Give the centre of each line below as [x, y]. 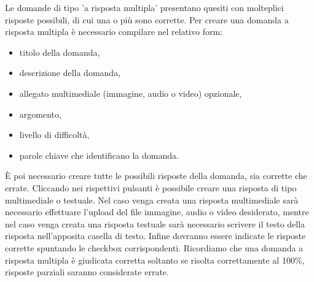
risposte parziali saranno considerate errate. [87, 272]
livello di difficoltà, [54, 135]
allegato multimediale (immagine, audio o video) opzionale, [131, 93]
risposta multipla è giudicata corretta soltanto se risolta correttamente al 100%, [155, 260]
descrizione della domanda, [70, 73]
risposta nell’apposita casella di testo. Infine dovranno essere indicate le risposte [155, 236]
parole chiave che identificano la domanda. [99, 155]
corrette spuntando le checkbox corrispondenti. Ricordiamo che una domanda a [154, 247]
